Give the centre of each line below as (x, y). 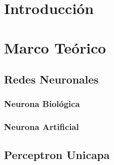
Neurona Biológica (42, 104)
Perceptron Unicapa (57, 154)
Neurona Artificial (41, 127)
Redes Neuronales (51, 79)
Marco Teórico (55, 47)
